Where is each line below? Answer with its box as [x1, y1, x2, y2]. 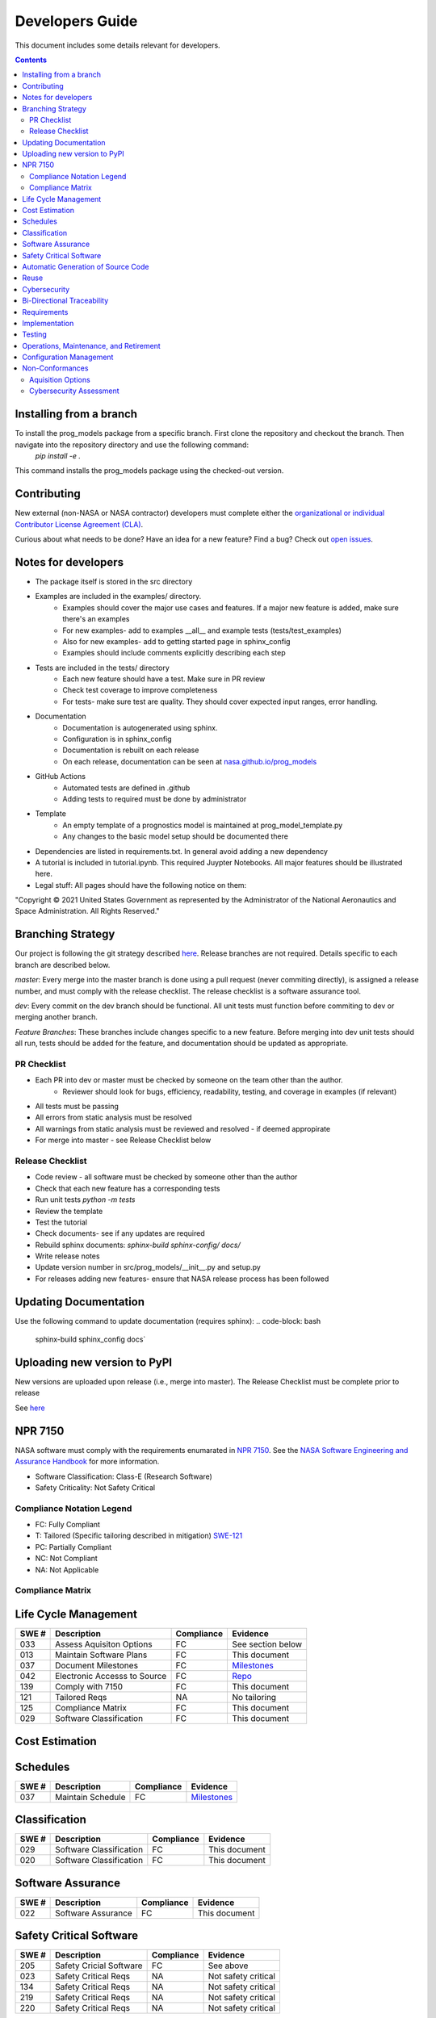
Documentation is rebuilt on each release [62, 745, 199, 755]
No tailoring [232, 1692, 277, 1703]
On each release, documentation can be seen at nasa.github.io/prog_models [62, 756, 317, 766]
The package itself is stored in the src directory [35, 576, 193, 586]
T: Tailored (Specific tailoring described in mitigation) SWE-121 [35, 1530, 243, 1541]
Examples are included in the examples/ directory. [35, 592, 202, 601]
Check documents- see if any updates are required [35, 1229, 205, 1238]
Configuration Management [22, 352, 114, 362]
